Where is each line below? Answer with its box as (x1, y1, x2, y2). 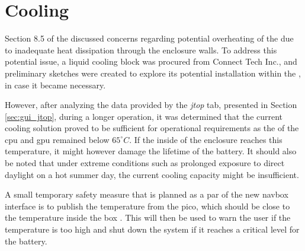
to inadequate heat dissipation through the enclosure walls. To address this (5, 43, 277, 56)
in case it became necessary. (5, 78, 106, 91)
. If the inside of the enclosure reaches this (129, 133, 282, 145)
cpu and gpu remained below (5, 133, 110, 145)
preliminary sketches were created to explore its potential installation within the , (5, 66, 301, 79)
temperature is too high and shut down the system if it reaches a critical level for (5, 223, 300, 236)
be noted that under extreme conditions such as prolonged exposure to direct (5, 157, 285, 169)
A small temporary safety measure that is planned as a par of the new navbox (5, 188, 288, 201)
